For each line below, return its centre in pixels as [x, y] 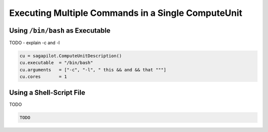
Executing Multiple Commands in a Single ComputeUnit [126, 13]
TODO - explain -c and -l [34, 43]
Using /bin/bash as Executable [60, 31]
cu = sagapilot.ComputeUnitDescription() [71, 56]
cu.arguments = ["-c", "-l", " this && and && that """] [93, 70]
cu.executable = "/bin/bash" [56, 63]
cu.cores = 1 [43, 77]
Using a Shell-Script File [47, 93]
